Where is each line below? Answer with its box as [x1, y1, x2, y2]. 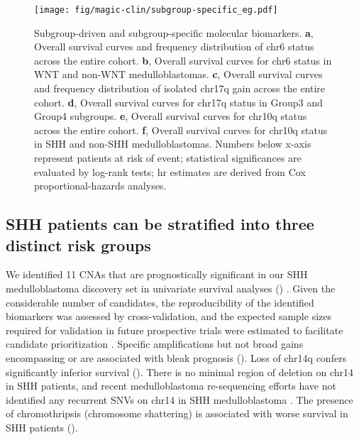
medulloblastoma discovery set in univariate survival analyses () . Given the [6, 280, 336, 295]
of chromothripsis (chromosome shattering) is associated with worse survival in [6, 406, 348, 421]
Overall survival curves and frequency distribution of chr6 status [34, 39, 314, 54]
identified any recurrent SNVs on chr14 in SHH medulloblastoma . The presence [6, 392, 353, 407]
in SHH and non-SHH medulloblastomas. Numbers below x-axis [34, 136, 311, 151]
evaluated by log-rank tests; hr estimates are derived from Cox [34, 164, 306, 179]
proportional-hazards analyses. [34, 178, 167, 193]
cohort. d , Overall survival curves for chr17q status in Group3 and [34, 94, 323, 109]
